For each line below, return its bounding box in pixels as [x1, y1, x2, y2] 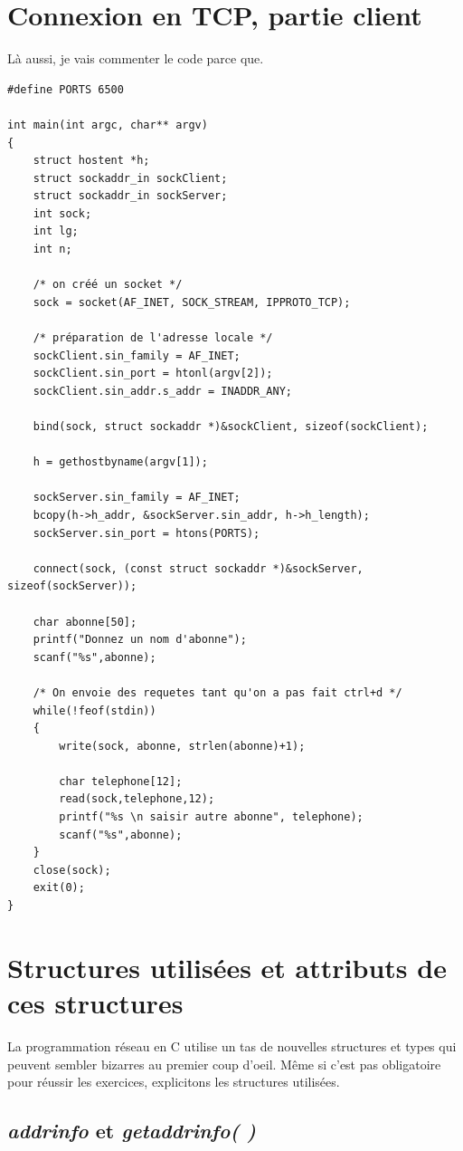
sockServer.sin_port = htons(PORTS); [33, 526, 260, 540]
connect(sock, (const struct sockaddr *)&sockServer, [33, 561, 364, 575]
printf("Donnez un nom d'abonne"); [33, 633, 247, 647]
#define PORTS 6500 [7, 82, 124, 96]
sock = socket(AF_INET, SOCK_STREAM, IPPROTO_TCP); [33, 295, 351, 309]
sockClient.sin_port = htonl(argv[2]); [33, 367, 273, 380]
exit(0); [33, 881, 85, 895]
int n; [33, 243, 72, 256]
